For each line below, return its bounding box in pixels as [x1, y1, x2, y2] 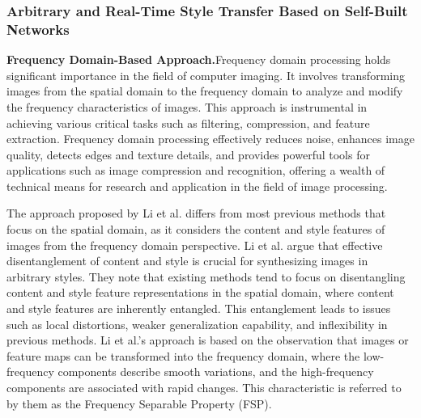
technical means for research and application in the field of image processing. [6, 177, 388, 194]
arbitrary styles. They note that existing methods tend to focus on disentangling [6, 268, 406, 285]
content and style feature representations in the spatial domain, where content [6, 284, 394, 301]
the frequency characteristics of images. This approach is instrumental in [6, 98, 368, 115]
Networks [6, 19, 70, 39]
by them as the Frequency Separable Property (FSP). [6, 395, 272, 412]
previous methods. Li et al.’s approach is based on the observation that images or [6, 331, 409, 348]
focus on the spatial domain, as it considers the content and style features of [6, 221, 385, 238]
